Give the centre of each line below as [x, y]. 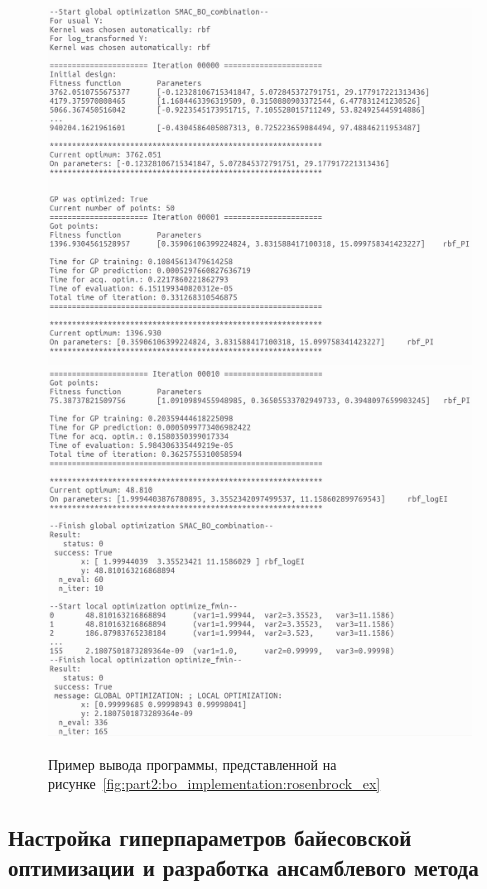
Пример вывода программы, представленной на [192, 763]
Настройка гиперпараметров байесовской [210, 837]
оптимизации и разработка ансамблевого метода [243, 866]
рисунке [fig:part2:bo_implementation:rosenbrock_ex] [214, 783]
